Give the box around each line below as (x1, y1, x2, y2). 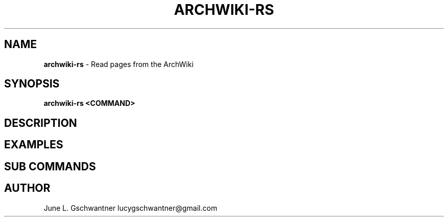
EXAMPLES (4, 138, 63, 151)
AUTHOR (4, 182, 51, 195)
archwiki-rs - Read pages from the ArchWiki (43, 59, 194, 69)
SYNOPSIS (4, 77, 60, 91)
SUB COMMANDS (4, 160, 96, 173)
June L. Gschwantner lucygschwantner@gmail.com (43, 203, 217, 212)
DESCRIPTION (4, 116, 77, 129)
